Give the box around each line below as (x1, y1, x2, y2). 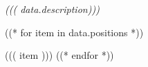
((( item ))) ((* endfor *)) (5, 48, 114, 62)
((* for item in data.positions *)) (5, 25, 144, 39)
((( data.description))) (5, 2, 100, 16)
